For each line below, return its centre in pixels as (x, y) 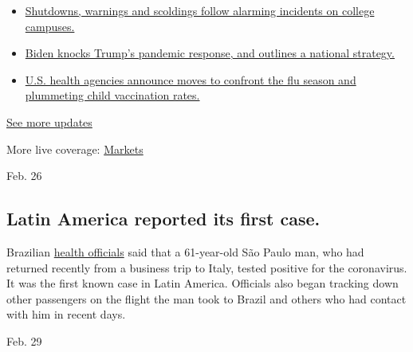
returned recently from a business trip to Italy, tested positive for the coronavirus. (207, 267)
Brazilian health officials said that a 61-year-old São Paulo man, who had (185, 251)
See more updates (49, 121)
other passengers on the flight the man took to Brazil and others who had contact (206, 298)
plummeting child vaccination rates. (112, 95)
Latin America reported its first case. (163, 219)
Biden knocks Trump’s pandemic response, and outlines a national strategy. (210, 53)
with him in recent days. (66, 314)
